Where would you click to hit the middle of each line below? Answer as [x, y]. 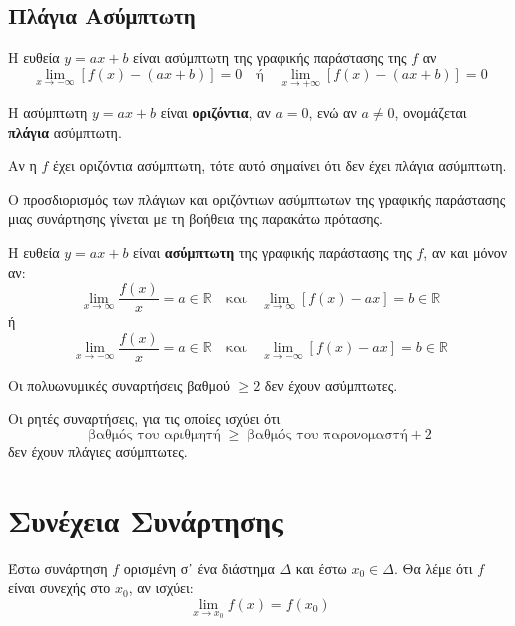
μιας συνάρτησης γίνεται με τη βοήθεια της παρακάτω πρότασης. [195, 218]
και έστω [321, 567]
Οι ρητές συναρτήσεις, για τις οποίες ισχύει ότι [144, 418]
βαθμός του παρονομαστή [327, 435]
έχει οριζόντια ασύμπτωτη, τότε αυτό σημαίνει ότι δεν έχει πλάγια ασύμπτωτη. [280, 165]
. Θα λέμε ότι [433, 567]
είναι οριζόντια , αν [215, 112]
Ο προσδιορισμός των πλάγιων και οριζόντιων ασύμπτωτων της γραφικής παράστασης [257, 198]
